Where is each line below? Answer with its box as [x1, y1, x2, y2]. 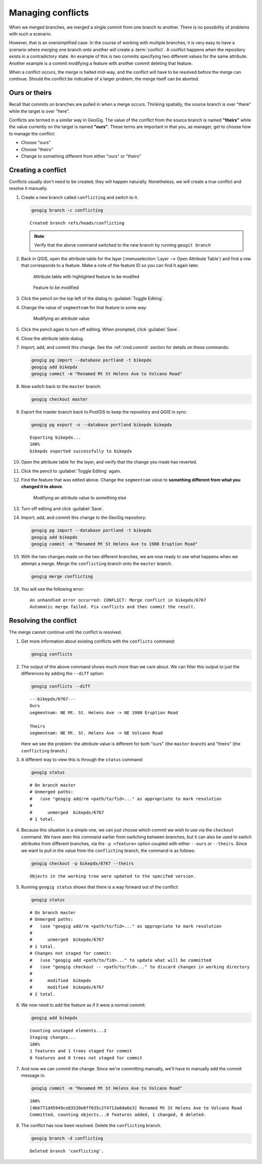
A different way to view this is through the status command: [21, 757, 144, 763]
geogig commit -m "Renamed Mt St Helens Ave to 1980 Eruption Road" [31, 541, 198, 547]
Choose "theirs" [21, 146, 53, 152]
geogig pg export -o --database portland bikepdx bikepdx [31, 422, 172, 427]
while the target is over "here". [9, 108, 70, 114]
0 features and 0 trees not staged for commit [30, 1055, 143, 1061]
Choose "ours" [21, 140, 51, 146]
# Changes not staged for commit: [30, 950, 112, 956]
